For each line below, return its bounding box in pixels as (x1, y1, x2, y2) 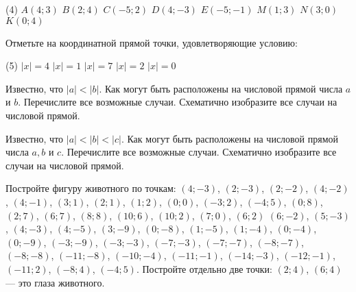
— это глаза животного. (5, 275, 105, 289)
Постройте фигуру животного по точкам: (5, 181, 176, 195)
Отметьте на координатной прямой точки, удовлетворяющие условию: (5, 35, 298, 49)
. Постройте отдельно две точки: (136, 261, 272, 276)
